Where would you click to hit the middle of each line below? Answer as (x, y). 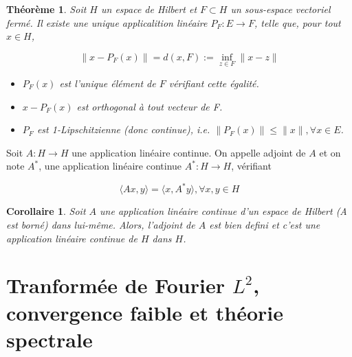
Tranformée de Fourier (115, 285)
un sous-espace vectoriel (280, 9)
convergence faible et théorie (145, 312)
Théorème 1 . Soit (46, 9)
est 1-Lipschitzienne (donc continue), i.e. (123, 129)
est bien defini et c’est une (265, 225)
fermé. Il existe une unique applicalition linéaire (107, 22)
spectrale (49, 339)
